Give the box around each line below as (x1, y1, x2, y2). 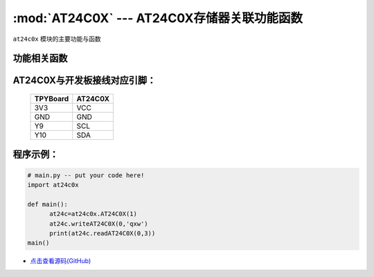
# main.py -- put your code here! (27, 171, 145, 179)
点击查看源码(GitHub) (30, 257, 91, 265)
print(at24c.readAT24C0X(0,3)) (49, 229, 156, 237)
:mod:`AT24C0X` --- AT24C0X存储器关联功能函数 (12, 10, 303, 26)
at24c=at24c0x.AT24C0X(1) (49, 210, 138, 218)
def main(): (27, 200, 69, 208)
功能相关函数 (12, 53, 68, 64)
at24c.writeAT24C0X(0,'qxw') (49, 220, 148, 228)
